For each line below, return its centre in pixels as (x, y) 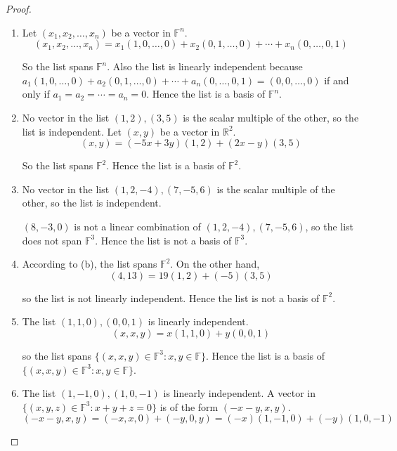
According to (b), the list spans (90, 264)
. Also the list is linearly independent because (205, 66)
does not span (52, 240)
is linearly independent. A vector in (239, 393)
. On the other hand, (215, 264)
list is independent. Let (72, 131)
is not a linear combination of (137, 226)
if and (337, 80)
